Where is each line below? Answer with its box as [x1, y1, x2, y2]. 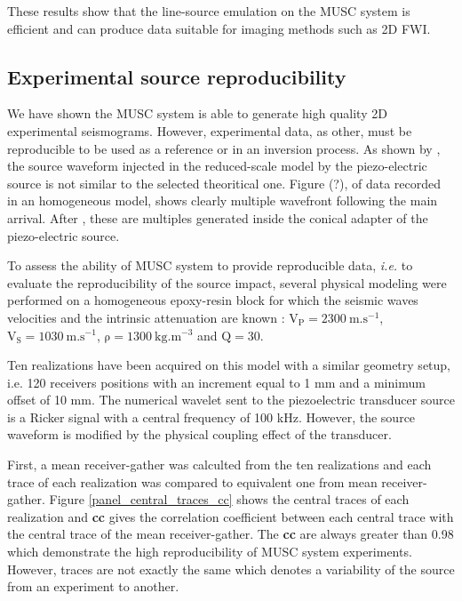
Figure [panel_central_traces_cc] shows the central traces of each [49, 490, 410, 509]
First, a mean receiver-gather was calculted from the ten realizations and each [7, 455, 432, 474]
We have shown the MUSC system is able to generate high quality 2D [7, 104, 387, 123]
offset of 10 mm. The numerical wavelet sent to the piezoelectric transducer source [7, 390, 456, 409]
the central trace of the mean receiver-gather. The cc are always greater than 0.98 [7, 525, 454, 543]
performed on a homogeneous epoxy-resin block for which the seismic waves [7, 291, 418, 309]
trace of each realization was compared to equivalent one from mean [7, 472, 378, 491]
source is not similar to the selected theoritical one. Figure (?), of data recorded [7, 173, 441, 192]
